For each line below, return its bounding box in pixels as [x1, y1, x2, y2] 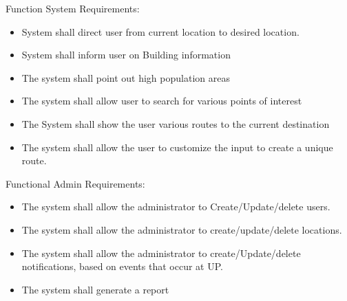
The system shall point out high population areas [21, 70, 230, 85]
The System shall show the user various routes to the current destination [21, 116, 330, 131]
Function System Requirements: [6, 1, 140, 15]
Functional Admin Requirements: [6, 176, 145, 190]
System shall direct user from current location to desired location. [21, 24, 299, 38]
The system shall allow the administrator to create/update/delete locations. [21, 222, 342, 236]
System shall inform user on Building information [21, 47, 231, 62]
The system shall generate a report [21, 282, 169, 296]
